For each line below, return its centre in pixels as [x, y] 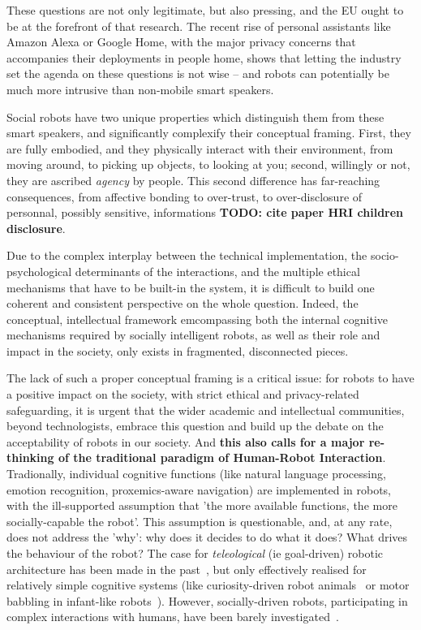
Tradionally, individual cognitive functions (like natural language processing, [196, 474]
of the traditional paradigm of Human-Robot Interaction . [222, 457]
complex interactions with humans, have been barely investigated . [173, 617]
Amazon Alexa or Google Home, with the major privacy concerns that [181, 42]
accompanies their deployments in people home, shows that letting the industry [204, 57]
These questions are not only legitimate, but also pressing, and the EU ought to [205, 10]
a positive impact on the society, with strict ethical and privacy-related [183, 394]
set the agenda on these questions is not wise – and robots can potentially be [198, 73]
